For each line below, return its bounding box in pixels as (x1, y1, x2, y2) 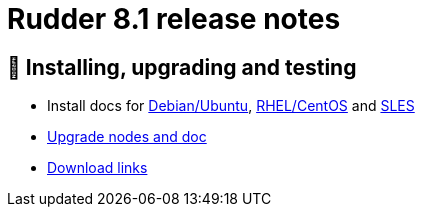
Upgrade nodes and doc (47, 128, 207, 146)
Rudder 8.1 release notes (7, 2, 341, 36)
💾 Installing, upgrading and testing (7, 54, 357, 80)
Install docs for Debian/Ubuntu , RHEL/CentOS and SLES (47, 97, 415, 115)
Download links (47, 159, 148, 177)
